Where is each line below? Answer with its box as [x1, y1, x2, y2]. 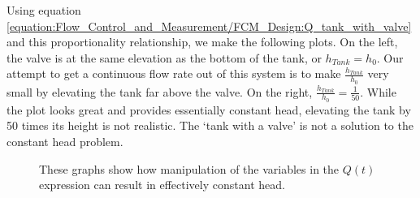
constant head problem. [6, 133, 123, 150]
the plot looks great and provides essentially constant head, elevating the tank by [6, 101, 411, 118]
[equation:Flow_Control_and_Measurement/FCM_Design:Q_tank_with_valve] [6, 17, 412, 34]
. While [360, 83, 396, 100]
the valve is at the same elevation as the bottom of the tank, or [6, 49, 322, 66]
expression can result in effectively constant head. [39, 176, 285, 193]
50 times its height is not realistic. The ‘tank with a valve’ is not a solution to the [6, 117, 414, 134]
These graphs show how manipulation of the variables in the [39, 160, 340, 177]
